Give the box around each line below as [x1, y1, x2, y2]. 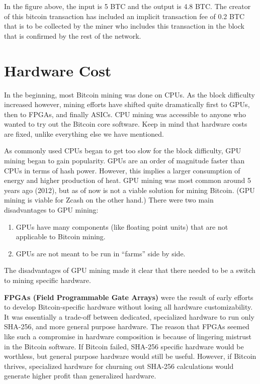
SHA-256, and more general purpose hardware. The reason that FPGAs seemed [4, 321, 249, 332]
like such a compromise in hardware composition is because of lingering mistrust [4, 331, 251, 341]
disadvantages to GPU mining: [4, 205, 99, 215]
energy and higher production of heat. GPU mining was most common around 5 [4, 175, 251, 185]
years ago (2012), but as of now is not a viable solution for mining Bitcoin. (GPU [4, 184, 255, 195]
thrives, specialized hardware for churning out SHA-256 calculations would [4, 360, 234, 371]
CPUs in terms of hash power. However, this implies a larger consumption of [4, 165, 240, 175]
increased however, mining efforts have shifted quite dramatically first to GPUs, [4, 99, 250, 110]
